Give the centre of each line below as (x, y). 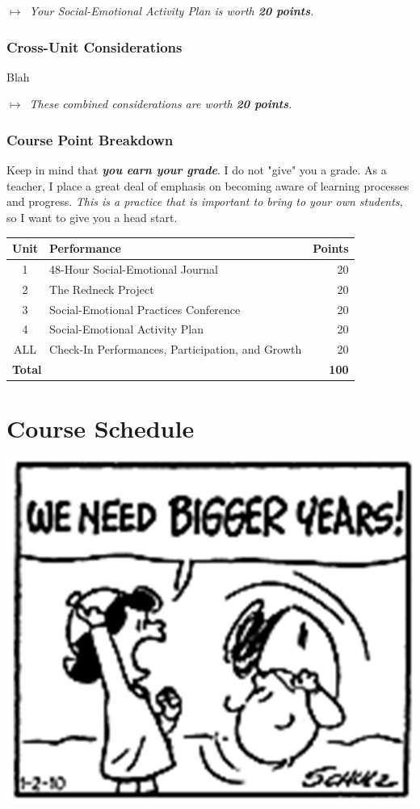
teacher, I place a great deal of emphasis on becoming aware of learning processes (208, 185)
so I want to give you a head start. (92, 217)
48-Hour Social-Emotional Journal (134, 268)
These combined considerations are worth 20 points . (161, 104)
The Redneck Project (102, 289)
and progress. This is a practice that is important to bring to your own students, (205, 201)
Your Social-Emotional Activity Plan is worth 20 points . (172, 10)
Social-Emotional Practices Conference (145, 309)
